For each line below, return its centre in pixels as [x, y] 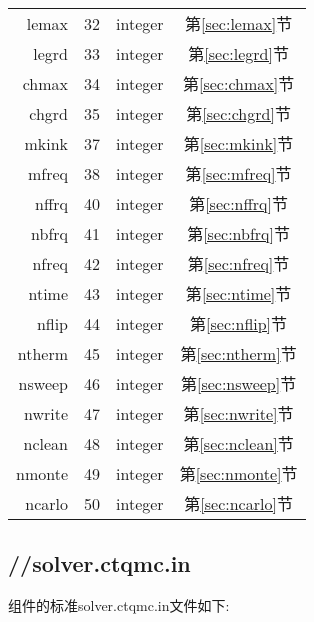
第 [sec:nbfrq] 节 [239, 233]
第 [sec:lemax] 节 [238, 23]
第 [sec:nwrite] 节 [238, 413]
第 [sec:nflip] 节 [239, 323]
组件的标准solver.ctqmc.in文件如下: [119, 605]
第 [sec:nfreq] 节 [238, 263]
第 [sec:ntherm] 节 [238, 353]
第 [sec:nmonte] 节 [238, 473]
